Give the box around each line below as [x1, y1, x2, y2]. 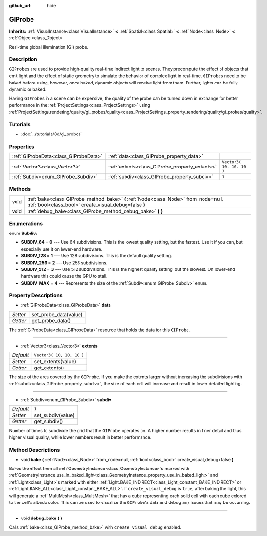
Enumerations [9, 220, 43, 227]
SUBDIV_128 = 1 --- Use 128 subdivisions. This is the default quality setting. [21, 253, 172, 259]
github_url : [9, 3, 31, 8]
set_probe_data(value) [31, 311, 83, 318]
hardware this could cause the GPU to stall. [21, 273, 108, 279]
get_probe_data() [31, 318, 71, 324]
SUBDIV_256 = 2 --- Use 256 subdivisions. [21, 260, 108, 266]
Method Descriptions [9, 447, 60, 453]
